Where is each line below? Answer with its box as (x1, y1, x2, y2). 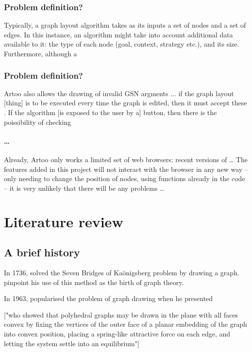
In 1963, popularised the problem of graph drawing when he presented (4, 293, 213, 303)
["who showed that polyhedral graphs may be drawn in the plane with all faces (4, 309, 238, 319)
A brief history (4, 245, 80, 260)
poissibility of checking (4, 117, 71, 127)
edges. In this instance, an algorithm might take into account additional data (4, 29, 233, 39)
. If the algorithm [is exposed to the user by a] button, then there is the (4, 107, 217, 117)
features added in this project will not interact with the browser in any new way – (4, 164, 248, 174)
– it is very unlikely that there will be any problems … (4, 183, 165, 193)
